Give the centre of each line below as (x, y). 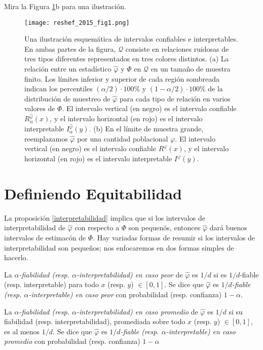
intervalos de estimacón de (45, 237)
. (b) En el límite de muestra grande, (146, 129)
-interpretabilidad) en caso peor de (130, 274)
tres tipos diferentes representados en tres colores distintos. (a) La (127, 59)
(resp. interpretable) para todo (51, 284)
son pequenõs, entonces (164, 228)
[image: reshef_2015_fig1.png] (77, 23)
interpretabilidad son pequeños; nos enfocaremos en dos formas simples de (119, 247)
